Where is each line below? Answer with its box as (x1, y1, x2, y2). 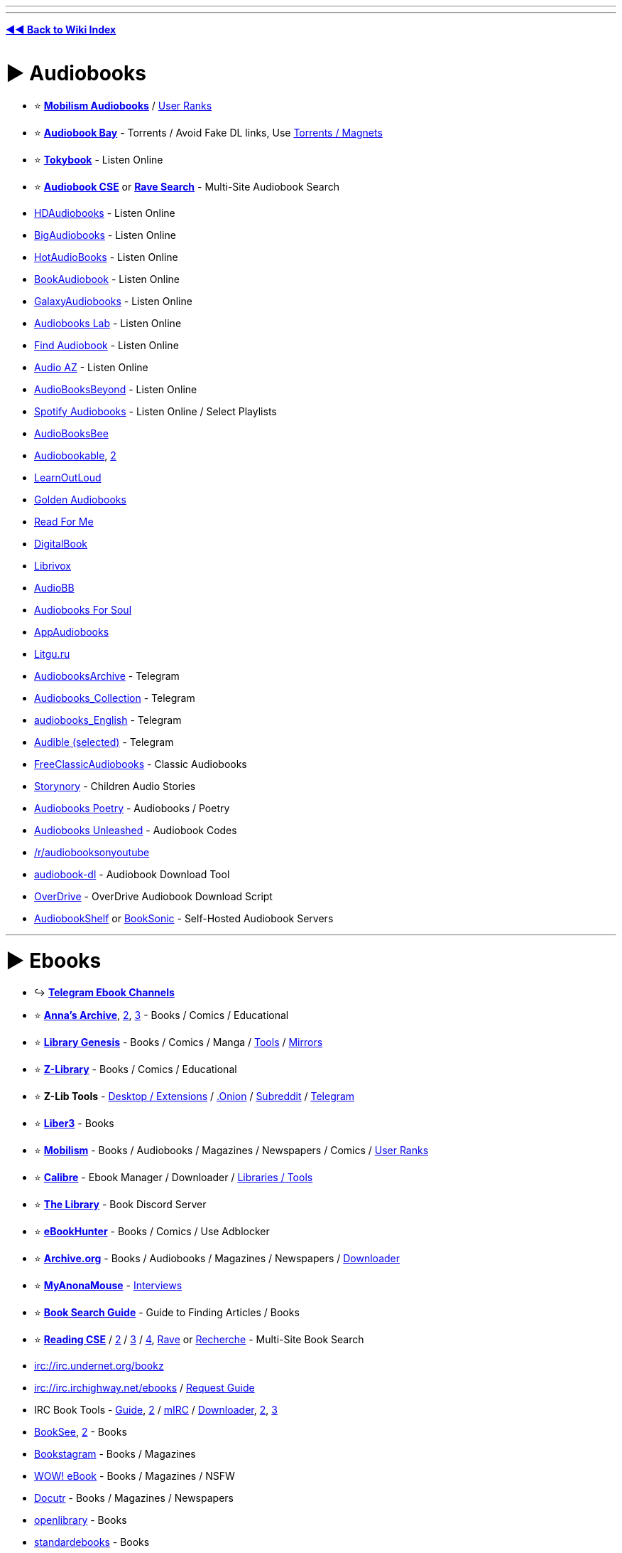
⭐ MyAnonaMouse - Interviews (34, 1279, 182, 1291)
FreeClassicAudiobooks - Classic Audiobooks (34, 757, 247, 770)
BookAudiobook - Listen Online (34, 272, 180, 285)
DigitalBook (34, 537, 88, 550)
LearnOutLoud (34, 471, 102, 484)
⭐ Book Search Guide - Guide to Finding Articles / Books (34, 1306, 300, 1318)
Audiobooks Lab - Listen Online (34, 316, 182, 329)
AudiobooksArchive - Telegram (34, 669, 180, 682)
